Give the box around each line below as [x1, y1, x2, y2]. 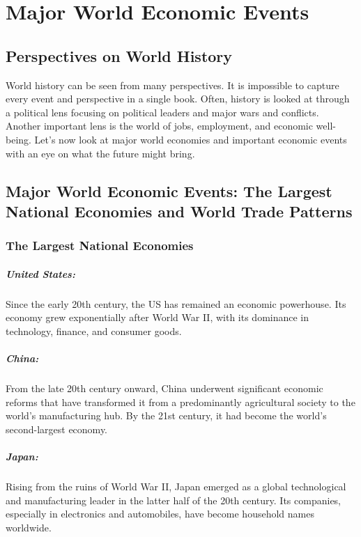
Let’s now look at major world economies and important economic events [34, 132, 347, 146]
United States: [6, 266, 75, 281]
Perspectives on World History [6, 45, 233, 66]
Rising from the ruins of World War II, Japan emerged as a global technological [6, 479, 346, 493]
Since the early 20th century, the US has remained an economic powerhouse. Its [6, 296, 346, 311]
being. [6, 132, 31, 146]
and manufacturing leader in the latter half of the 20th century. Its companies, [6, 492, 341, 507]
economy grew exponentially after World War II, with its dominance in [6, 310, 309, 325]
